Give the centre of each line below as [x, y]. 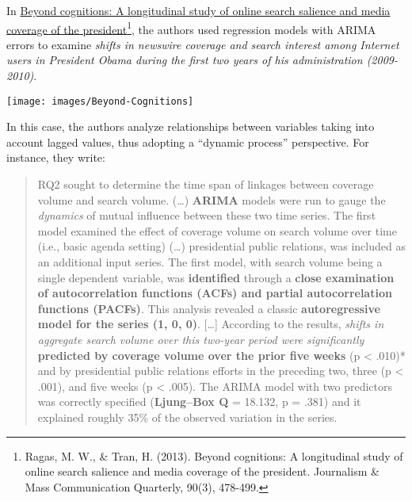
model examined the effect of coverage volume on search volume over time [217, 230]
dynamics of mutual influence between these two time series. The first [207, 215]
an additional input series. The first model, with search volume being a [210, 262]
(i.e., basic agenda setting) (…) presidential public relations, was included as [221, 246]
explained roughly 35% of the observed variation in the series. [187, 417]
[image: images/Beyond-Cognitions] [100, 101]
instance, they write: [56, 157]
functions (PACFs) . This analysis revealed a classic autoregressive [209, 308]
